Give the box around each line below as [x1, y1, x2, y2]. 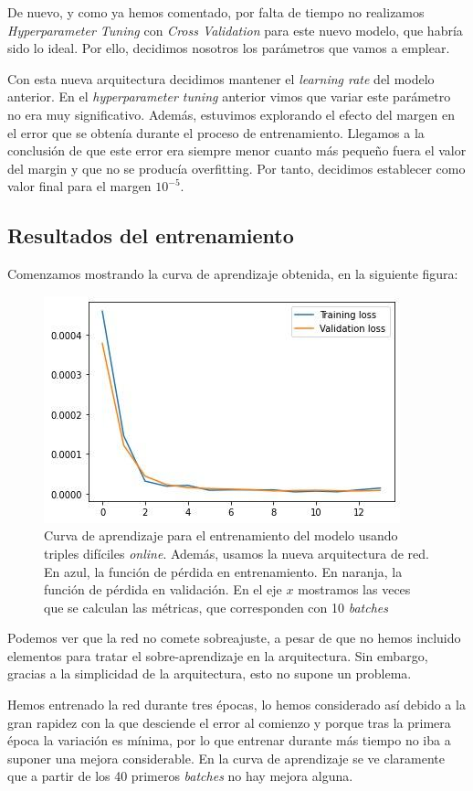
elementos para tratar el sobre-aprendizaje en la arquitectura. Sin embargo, [7, 646, 428, 665]
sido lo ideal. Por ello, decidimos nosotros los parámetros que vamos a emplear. [7, 38, 450, 58]
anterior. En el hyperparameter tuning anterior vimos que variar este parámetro [7, 87, 451, 106]
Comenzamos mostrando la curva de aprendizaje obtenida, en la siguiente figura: [7, 264, 458, 283]
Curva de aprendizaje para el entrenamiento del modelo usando [44, 526, 398, 545]
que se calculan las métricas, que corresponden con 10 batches [44, 597, 388, 616]
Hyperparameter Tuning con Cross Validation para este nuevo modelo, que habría [7, 20, 463, 39]
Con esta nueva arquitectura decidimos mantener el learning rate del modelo [7, 69, 435, 88]
